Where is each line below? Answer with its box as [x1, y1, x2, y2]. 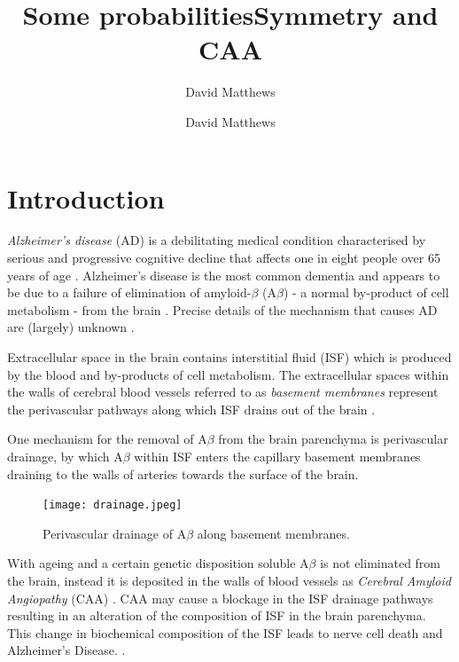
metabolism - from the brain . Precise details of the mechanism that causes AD [7, 300, 438, 319]
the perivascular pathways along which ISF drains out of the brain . [7, 399, 376, 418]
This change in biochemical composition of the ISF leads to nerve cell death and [7, 623, 443, 642]
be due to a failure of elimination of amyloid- [7, 283, 252, 302]
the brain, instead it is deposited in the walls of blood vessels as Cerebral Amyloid [7, 571, 451, 589]
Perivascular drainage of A [43, 524, 187, 542]
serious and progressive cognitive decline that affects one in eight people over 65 [7, 248, 440, 267]
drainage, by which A [7, 446, 123, 465]
